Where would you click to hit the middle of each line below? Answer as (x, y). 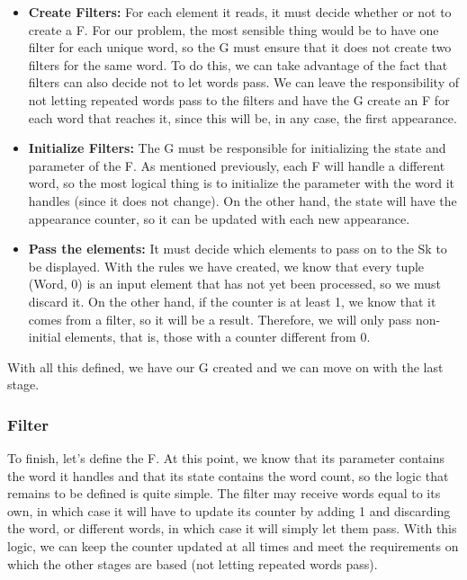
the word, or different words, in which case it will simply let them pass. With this (232, 528)
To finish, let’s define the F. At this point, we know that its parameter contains (226, 458)
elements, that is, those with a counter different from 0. (218, 337)
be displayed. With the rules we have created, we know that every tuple (226, 266)
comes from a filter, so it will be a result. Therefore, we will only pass (220, 319)
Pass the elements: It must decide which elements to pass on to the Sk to (238, 249)
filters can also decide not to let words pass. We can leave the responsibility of (243, 82)
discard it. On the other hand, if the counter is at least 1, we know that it (232, 301)
